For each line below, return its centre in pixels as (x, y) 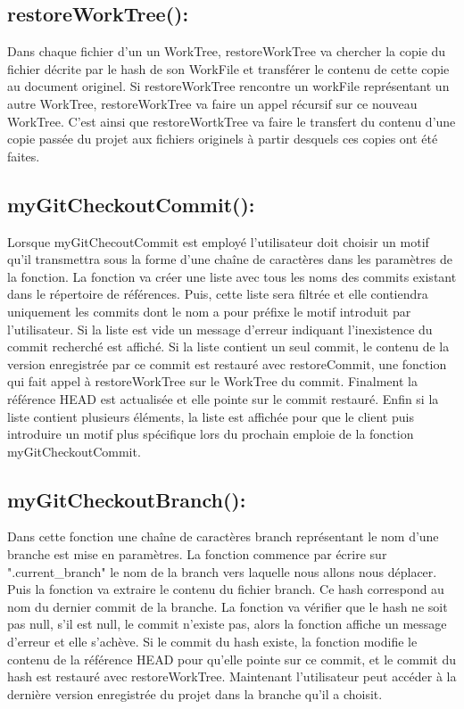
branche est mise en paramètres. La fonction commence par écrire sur (197, 554)
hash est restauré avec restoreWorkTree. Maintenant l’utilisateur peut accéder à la (232, 676)
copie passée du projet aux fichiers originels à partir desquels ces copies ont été (223, 139)
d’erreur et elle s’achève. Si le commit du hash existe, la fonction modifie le (212, 642)
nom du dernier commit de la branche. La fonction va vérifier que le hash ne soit (228, 606)
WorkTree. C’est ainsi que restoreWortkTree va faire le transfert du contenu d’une (232, 121)
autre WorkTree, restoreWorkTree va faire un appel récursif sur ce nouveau (212, 103)
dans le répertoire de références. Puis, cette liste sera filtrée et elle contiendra (218, 294)
